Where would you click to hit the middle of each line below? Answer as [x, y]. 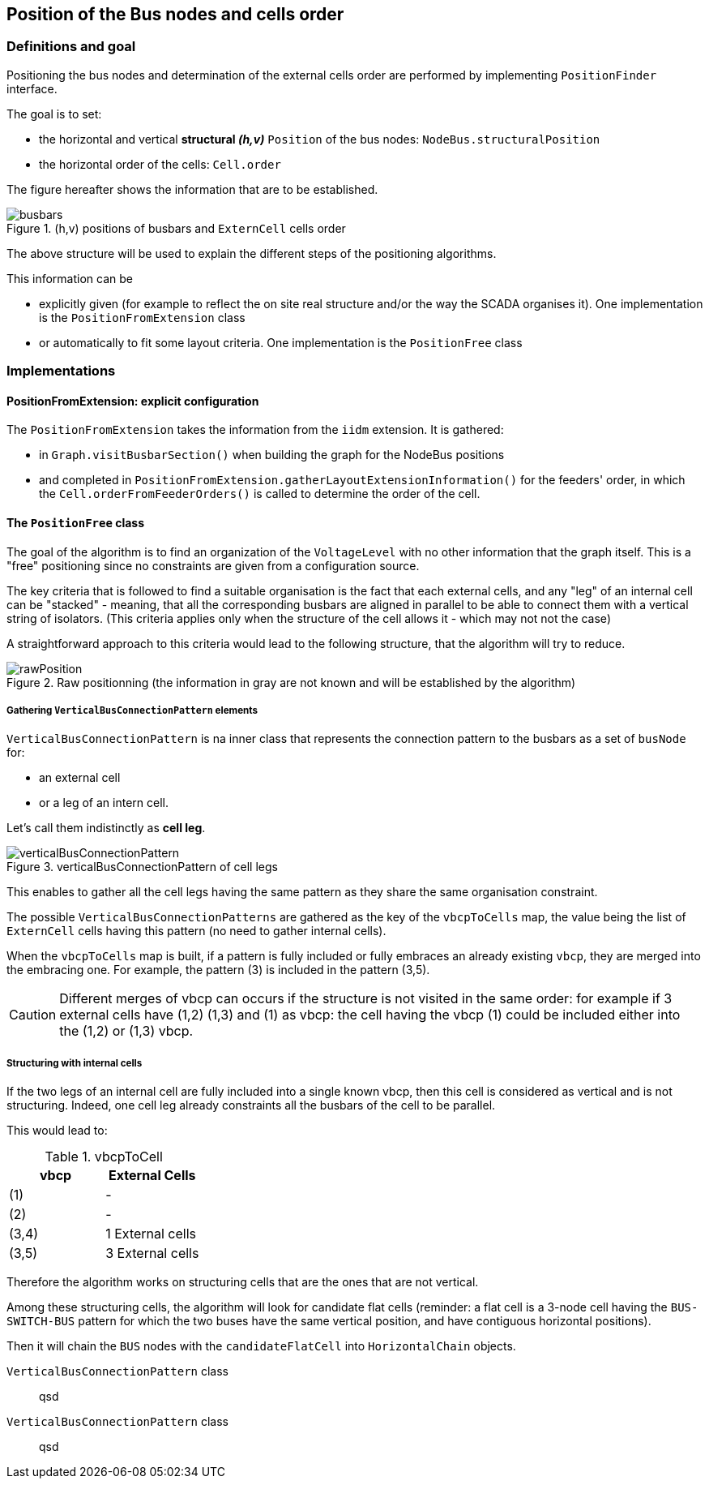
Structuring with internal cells [75, 1063]
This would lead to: [57, 1131]
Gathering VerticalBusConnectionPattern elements [132, 710]
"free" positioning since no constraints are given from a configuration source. [213, 565]
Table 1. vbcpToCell [104, 1157]
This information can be [70, 278]
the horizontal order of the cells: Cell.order [160, 164]
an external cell [80, 778]
